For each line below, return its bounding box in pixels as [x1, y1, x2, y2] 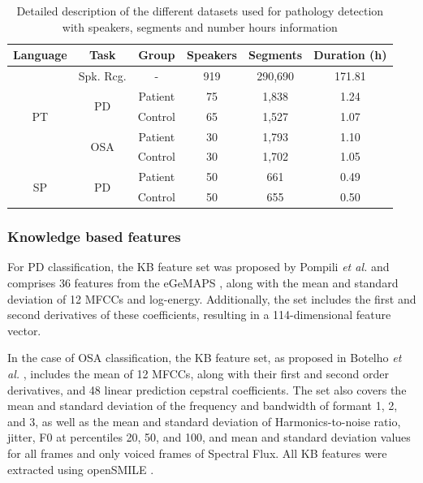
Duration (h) [313, 46, 387, 63]
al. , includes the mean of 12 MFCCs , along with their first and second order [7, 364, 389, 382]
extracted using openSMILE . [7, 460, 154, 477]
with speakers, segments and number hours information [62, 18, 338, 35]
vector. [7, 321, 41, 339]
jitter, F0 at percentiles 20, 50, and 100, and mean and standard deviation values [7, 429, 411, 446]
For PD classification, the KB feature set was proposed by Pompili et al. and [7, 258, 390, 275]
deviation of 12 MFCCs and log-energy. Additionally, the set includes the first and [7, 290, 417, 307]
